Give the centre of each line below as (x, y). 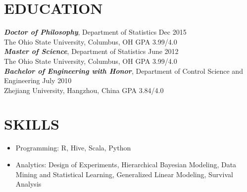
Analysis (28, 184)
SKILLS (32, 124)
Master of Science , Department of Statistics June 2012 (91, 51)
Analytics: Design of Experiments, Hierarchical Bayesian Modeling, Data (126, 164)
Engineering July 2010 (38, 80)
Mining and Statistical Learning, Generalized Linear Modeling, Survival (124, 174)
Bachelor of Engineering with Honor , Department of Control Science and (123, 71)
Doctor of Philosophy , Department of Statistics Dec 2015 (95, 32)
